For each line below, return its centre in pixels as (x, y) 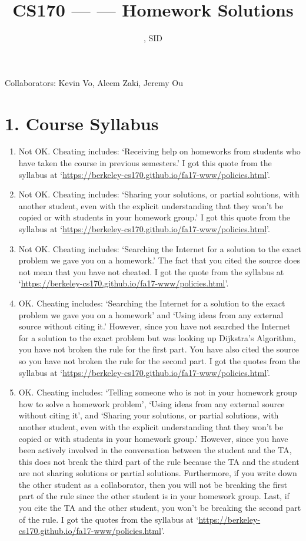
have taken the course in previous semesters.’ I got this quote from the (145, 163)
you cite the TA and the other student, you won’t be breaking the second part (160, 508)
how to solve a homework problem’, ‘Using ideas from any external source (152, 403)
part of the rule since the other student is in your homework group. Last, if (154, 496)
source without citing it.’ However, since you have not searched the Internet (154, 326)
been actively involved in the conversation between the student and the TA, (155, 450)
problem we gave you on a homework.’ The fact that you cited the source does (159, 260)
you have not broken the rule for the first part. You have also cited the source (159, 349)
